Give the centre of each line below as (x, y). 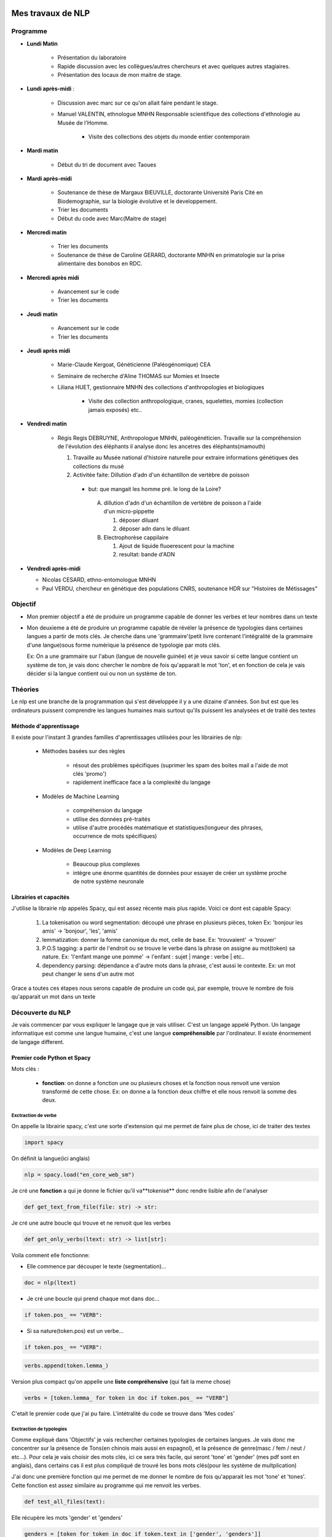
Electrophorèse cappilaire (136, 537)
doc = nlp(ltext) (50, 1283)
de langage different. (38, 1041)
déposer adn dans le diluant (154, 529)
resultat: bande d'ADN (147, 555)
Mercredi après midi (53, 277)
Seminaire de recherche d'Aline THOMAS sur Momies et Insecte (138, 376)
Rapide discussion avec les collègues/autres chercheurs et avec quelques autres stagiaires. (174, 66)
